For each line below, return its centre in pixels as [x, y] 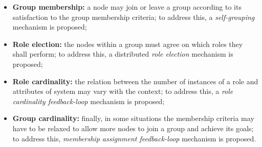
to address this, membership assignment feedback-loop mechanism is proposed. [134, 138]
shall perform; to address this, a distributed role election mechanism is [123, 54]
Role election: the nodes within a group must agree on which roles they [128, 44]
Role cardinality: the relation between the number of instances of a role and [135, 81]
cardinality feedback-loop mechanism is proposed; [89, 101]
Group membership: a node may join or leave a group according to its [127, 7]
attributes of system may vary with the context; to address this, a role [123, 91]
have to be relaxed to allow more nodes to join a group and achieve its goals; [133, 128]
